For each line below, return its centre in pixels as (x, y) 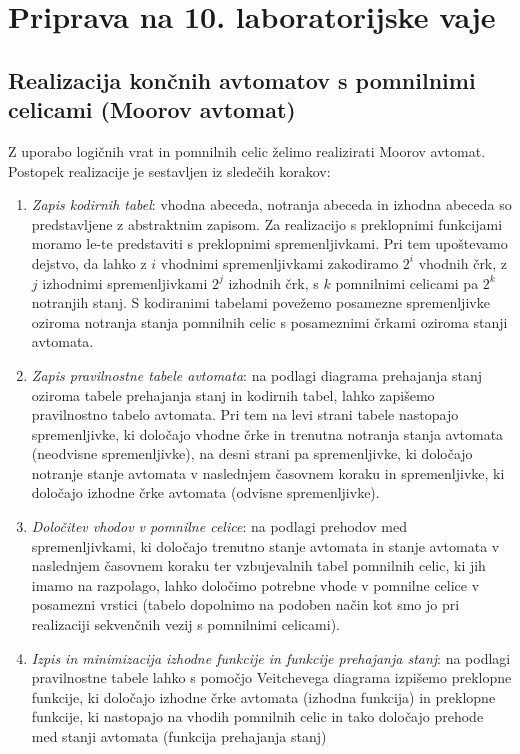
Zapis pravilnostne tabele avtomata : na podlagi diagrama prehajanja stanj (257, 374)
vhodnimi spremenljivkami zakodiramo (279, 262)
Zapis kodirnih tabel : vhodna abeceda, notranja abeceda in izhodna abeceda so (271, 204)
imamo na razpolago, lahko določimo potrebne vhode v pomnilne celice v (255, 584)
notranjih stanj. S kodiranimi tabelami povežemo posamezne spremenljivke (260, 302)
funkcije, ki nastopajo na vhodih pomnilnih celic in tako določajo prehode (257, 716)
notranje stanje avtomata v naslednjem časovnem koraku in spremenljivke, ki (268, 472)
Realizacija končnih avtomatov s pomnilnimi (242, 79)
